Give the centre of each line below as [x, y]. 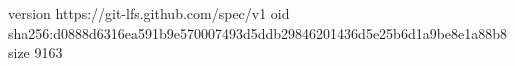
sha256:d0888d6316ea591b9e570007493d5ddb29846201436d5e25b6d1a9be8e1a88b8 [258, 32]
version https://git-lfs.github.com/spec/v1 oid [149, 13]
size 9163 [35, 52]
